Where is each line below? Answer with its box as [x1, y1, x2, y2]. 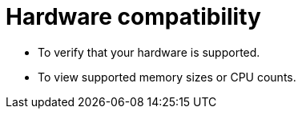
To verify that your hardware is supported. [38, 45, 260, 59]
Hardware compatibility [6, 3, 261, 30]
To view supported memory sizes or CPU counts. [38, 69, 296, 84]
